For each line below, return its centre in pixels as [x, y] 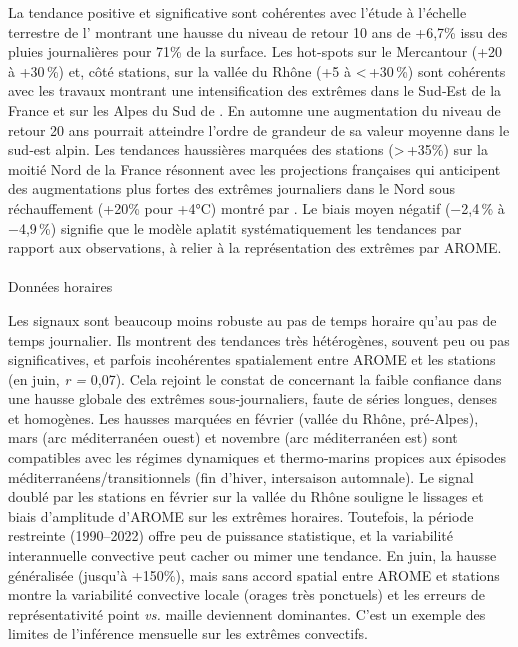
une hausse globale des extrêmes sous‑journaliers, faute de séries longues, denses [253, 398]
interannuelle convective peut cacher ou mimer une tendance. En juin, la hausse [252, 555]
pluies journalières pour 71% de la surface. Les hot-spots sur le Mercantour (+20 [255, 51]
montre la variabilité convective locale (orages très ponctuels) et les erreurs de [246, 594]
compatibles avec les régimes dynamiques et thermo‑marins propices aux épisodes [257, 457]
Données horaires [60, 286]
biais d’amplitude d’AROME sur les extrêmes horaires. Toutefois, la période [241, 515]
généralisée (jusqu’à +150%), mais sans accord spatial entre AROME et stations [254, 574]
